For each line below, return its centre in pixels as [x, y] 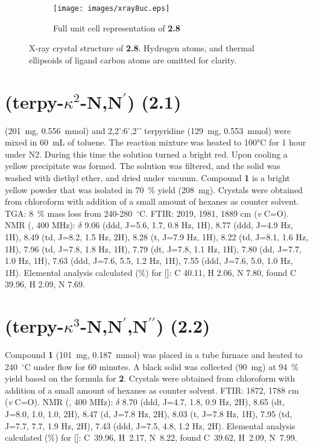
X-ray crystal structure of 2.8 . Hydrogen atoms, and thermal [142, 48]
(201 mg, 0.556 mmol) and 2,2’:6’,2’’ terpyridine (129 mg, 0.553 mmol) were [148, 130]
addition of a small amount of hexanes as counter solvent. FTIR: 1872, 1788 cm [152, 390]
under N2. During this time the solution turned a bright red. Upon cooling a [146, 154]
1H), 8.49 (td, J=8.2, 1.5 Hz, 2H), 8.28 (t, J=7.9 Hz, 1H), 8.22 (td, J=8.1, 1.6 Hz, [157, 236]
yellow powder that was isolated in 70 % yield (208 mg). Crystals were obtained [154, 189]
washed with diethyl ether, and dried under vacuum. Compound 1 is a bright [147, 177]
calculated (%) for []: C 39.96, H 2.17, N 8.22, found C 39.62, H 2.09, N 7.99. [151, 437]
